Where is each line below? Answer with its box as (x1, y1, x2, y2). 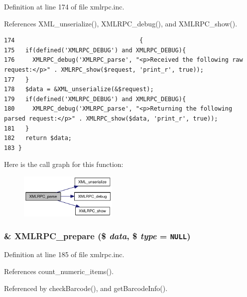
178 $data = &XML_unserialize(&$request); (4, 86, 154, 93)
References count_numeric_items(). (4, 266, 114, 277)
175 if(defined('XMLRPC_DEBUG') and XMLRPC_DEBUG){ (4, 46, 186, 54)
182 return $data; (4, 135, 72, 142)
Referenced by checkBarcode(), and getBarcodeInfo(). (4, 283, 168, 293)
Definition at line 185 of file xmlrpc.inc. (4, 249, 124, 260)
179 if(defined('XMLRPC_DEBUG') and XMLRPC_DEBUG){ (4, 95, 186, 103)
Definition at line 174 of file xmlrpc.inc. (4, 1, 124, 11)
